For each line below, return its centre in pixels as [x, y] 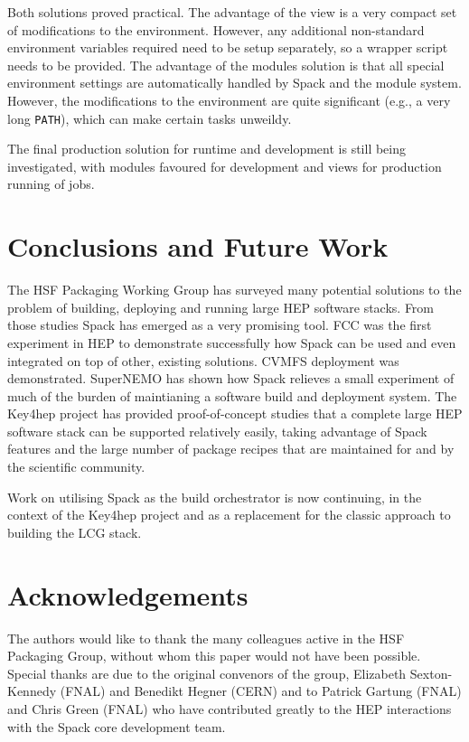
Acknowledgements [128, 594]
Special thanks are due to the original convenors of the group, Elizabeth [207, 673]
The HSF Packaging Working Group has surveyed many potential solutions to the [234, 290]
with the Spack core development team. [117, 726]
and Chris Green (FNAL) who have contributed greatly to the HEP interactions [230, 708]
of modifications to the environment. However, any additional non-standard [216, 29]
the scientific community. [76, 467]
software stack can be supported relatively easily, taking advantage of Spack [217, 431]
